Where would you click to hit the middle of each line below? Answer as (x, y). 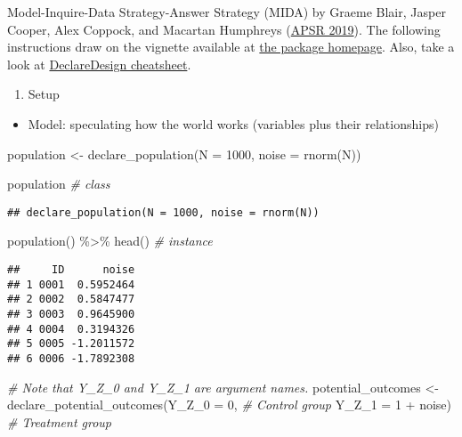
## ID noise (71, 270)
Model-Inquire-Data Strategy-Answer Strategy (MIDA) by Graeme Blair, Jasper (227, 12)
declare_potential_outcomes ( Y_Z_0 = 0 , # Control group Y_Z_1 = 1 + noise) (230, 405)
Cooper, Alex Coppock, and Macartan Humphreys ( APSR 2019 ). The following (224, 29)
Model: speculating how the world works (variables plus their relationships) (233, 123)
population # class (59, 184)
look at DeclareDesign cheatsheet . (99, 64)
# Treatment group (60, 421)
